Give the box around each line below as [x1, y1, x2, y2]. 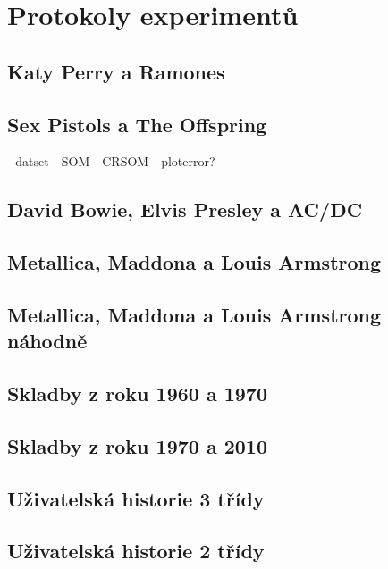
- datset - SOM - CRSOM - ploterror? [7, 152, 215, 171]
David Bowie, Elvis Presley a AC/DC [7, 196, 363, 223]
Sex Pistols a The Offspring [7, 110, 267, 138]
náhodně [7, 327, 88, 355]
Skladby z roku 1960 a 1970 [7, 380, 267, 407]
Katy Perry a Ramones [7, 57, 225, 85]
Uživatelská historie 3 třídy [7, 484, 265, 512]
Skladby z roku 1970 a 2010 [7, 431, 267, 459]
